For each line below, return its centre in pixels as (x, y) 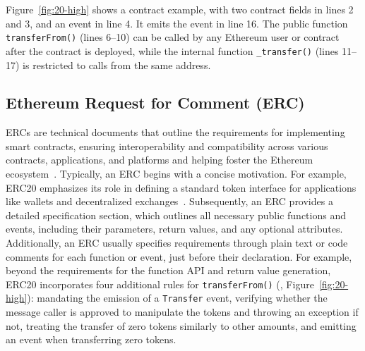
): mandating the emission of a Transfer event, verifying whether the (177, 298)
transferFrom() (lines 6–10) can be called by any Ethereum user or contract (173, 37)
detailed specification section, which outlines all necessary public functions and (176, 215)
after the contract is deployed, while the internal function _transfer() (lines (172, 50)
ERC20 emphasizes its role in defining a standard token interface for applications (181, 187)
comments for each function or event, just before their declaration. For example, (179, 256)
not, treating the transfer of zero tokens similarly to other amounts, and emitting (181, 325)
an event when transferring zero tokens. (91, 339)
